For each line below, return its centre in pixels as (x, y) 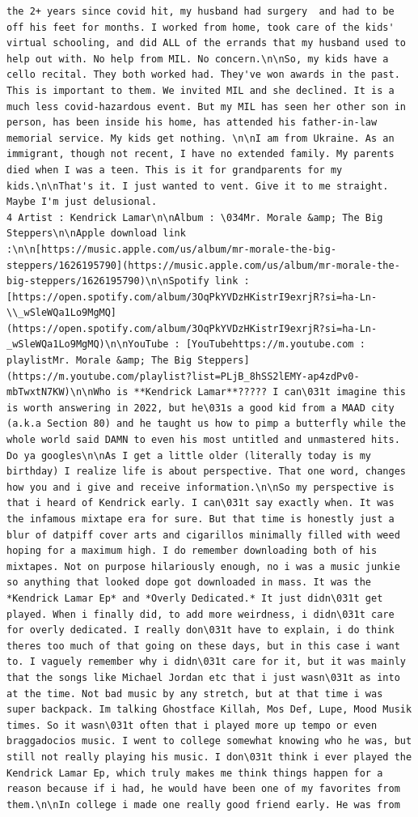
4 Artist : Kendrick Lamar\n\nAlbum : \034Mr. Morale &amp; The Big (195, 217)
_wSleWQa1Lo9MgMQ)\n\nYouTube (88, 345)
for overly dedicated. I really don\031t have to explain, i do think (201, 630)
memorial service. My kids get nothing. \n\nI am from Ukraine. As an (201, 138)
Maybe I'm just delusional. (82, 202)
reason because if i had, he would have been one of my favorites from (203, 789)
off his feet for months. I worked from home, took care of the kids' (201, 27)
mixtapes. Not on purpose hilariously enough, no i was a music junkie (203, 566)
